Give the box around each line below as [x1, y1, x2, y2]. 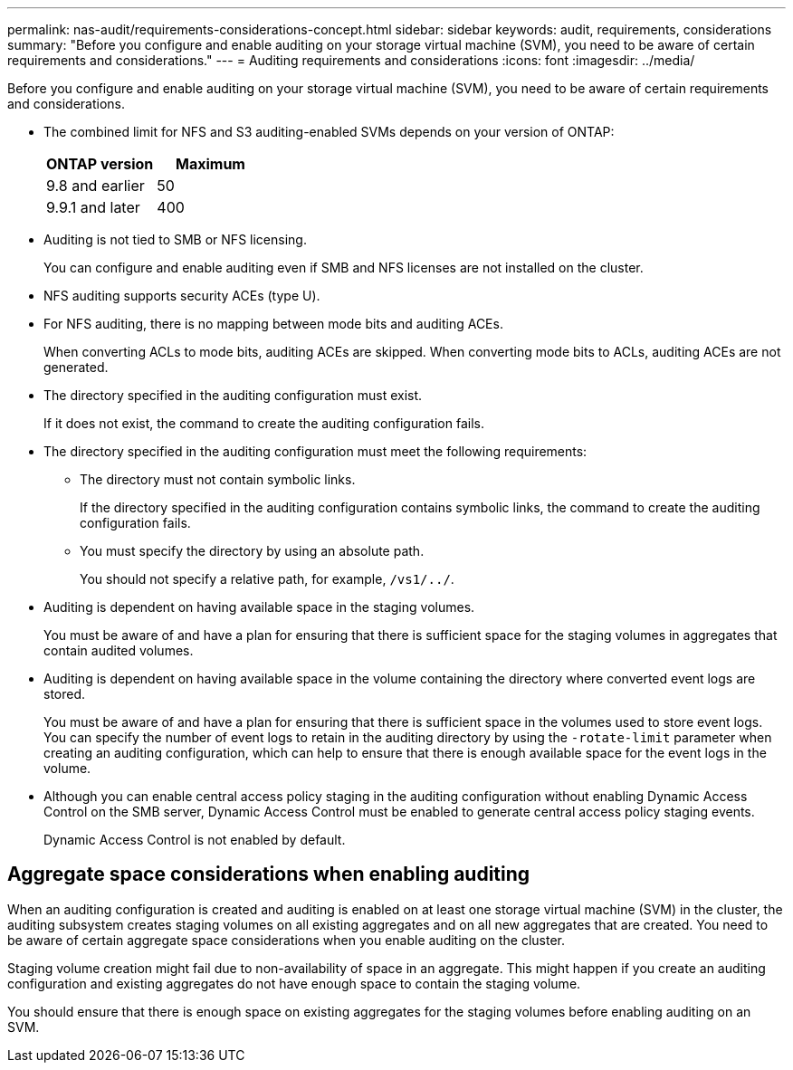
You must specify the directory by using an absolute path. [80, 543, 425, 559]
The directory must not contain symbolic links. [80, 472, 356, 487]
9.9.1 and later [46, 198, 140, 216]
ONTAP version [46, 155, 154, 173]
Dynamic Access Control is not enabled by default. [43, 832, 346, 847]
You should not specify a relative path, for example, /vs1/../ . [80, 571, 454, 587]
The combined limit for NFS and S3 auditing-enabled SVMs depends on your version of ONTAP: [43, 124, 615, 139]
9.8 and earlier [46, 177, 145, 195]
